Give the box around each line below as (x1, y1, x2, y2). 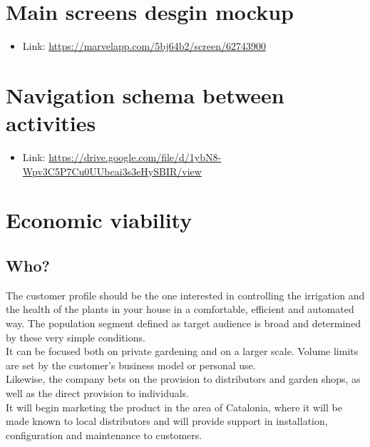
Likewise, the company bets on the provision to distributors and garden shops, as (6, 371, 361, 386)
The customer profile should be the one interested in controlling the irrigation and (6, 287, 365, 302)
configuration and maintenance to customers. (6, 427, 202, 442)
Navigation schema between (6, 80, 284, 109)
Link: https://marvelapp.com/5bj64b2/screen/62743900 (22, 38, 266, 53)
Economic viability (6, 205, 192, 235)
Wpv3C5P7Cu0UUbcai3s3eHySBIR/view (22, 163, 202, 178)
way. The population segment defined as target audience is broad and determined (6, 315, 361, 330)
